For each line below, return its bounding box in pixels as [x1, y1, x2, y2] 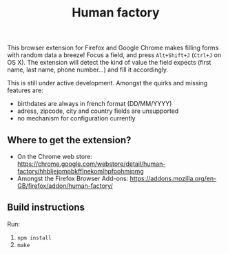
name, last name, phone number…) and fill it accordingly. [7, 65, 169, 74]
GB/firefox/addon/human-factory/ [17, 182, 114, 190]
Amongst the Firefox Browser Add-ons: [17, 174, 129, 182]
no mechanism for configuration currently [17, 114, 136, 123]
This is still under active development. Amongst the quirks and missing [7, 79, 208, 87]
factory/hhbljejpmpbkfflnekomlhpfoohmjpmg [17, 167, 145, 175]
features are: [7, 86, 43, 94]
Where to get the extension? [7, 134, 132, 146]
